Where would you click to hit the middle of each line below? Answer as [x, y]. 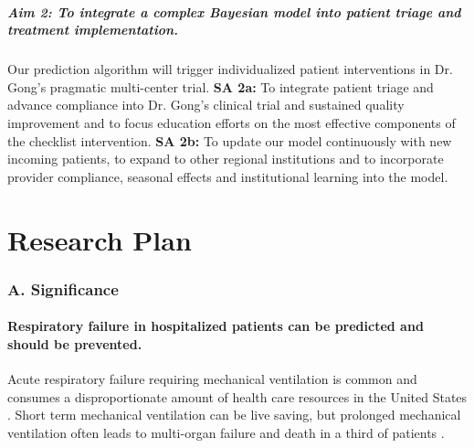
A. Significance [63, 288]
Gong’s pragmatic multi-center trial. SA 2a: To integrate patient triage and [221, 86]
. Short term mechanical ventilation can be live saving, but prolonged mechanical [234, 415]
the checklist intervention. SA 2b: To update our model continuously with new [230, 140]
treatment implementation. [93, 30]
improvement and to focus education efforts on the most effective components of [232, 122]
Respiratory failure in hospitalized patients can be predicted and [216, 326]
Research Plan [100, 239]
